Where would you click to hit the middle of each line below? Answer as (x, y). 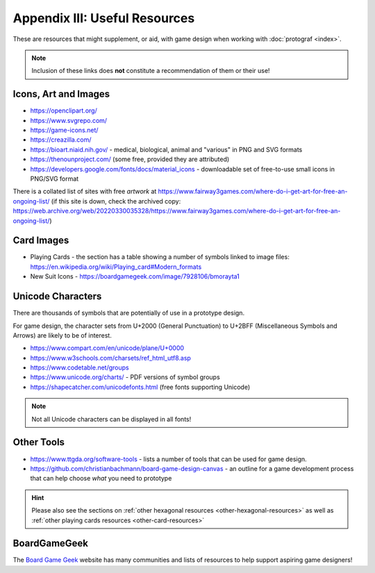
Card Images (41, 241)
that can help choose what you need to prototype (101, 479)
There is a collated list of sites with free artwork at (85, 192)
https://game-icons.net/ (64, 130)
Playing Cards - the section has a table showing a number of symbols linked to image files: (160, 257)
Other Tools (39, 442)
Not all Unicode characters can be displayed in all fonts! (111, 419)
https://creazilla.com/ (61, 140)
